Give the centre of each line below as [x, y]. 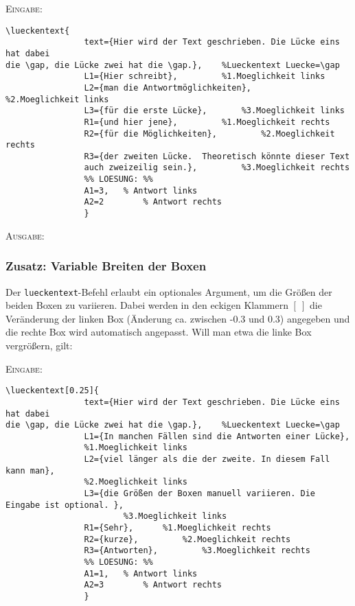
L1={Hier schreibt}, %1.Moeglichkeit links [205, 77]
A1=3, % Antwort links [141, 190]
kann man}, [30, 470]
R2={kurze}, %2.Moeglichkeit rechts [187, 539]
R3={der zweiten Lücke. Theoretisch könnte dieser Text [217, 156]
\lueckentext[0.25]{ [53, 391]
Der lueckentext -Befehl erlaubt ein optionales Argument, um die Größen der [169, 291]
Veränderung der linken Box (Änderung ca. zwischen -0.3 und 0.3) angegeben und [178, 318]
